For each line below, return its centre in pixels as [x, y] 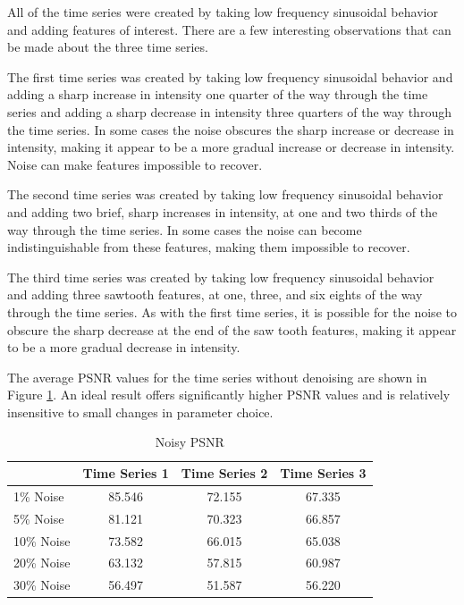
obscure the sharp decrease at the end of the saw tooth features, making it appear [232, 329]
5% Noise [39, 518]
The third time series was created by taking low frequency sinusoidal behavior [221, 277]
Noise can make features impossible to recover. [135, 164]
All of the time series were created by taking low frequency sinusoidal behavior [223, 12]
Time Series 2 [224, 473]
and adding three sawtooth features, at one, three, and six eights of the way [215, 294]
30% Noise [42, 585]
